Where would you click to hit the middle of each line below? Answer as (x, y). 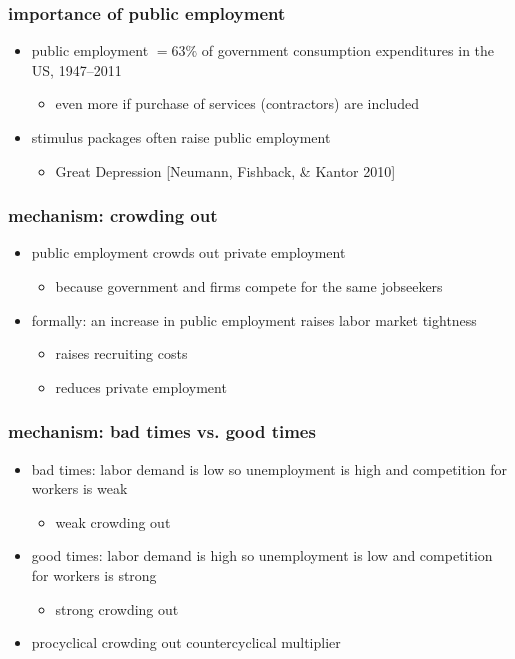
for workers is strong (94, 574)
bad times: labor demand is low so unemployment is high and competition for (269, 468)
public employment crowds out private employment (188, 252)
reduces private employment (141, 386)
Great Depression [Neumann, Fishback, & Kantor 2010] (225, 170)
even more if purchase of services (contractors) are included (237, 103)
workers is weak (79, 488)
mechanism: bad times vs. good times (162, 431)
